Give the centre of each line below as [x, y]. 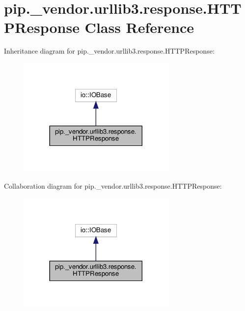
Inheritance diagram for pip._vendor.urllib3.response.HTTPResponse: [109, 51]
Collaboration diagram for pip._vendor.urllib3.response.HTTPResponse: [113, 185]
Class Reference [139, 27]
